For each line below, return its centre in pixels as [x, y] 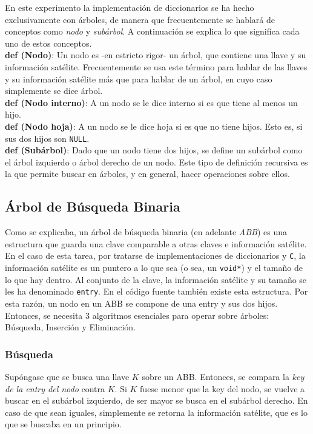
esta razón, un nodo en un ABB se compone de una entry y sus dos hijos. [141, 303]
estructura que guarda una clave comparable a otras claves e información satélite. [156, 243]
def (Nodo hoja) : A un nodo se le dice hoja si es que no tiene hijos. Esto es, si [154, 126]
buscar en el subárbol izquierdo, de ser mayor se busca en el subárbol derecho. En [156, 400]
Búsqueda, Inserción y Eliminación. [71, 327]
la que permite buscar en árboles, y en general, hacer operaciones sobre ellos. [147, 174]
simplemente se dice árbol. [54, 91]
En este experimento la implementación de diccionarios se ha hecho [130, 7]
